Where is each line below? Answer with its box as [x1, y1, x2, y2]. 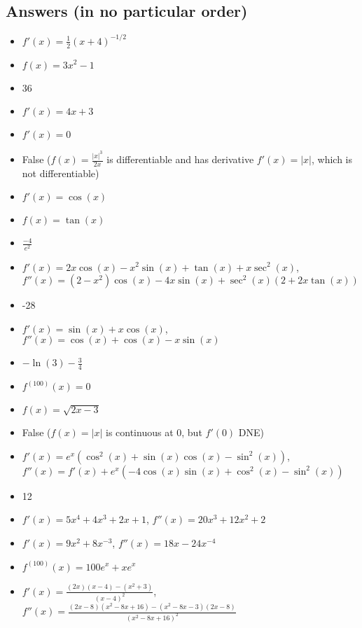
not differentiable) [22, 165, 99, 180]
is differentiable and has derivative [106, 152, 254, 166]
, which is [311, 152, 352, 166]
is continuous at [105, 425, 174, 440]
